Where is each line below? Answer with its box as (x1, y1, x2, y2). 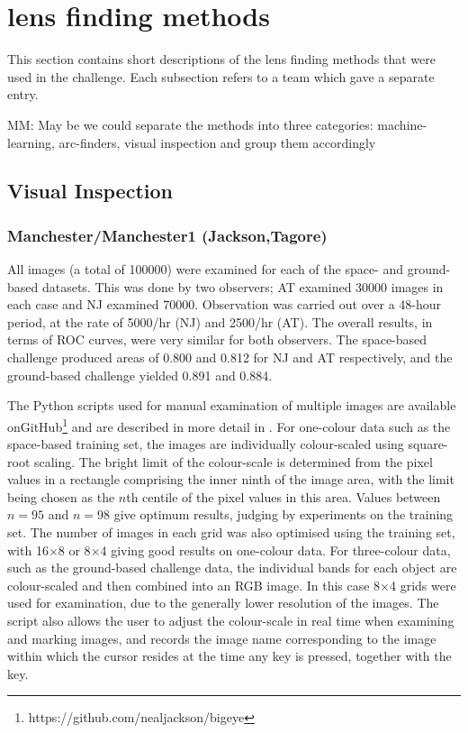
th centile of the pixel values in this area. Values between (126, 487, 441, 506)
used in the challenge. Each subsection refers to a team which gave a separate (7, 67, 435, 86)
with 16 (7, 540, 49, 559)
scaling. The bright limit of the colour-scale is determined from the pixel (33, 452, 433, 471)
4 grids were (390, 575, 456, 594)
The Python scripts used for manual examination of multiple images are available (7, 396, 456, 415)
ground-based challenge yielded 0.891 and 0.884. (7, 365, 273, 384)
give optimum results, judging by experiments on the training (113, 505, 454, 524)
